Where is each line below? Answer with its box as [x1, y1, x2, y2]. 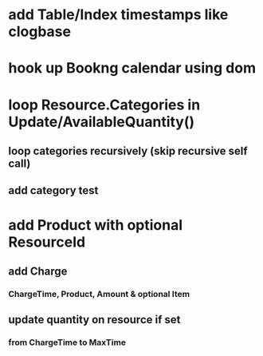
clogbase [8, 22, 72, 41]
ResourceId [8, 233, 86, 251]
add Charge [8, 264, 68, 278]
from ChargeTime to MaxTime [8, 337, 126, 348]
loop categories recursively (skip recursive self [8, 144, 249, 157]
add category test [8, 184, 99, 197]
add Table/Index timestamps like [8, 6, 229, 24]
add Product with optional [8, 216, 183, 234]
